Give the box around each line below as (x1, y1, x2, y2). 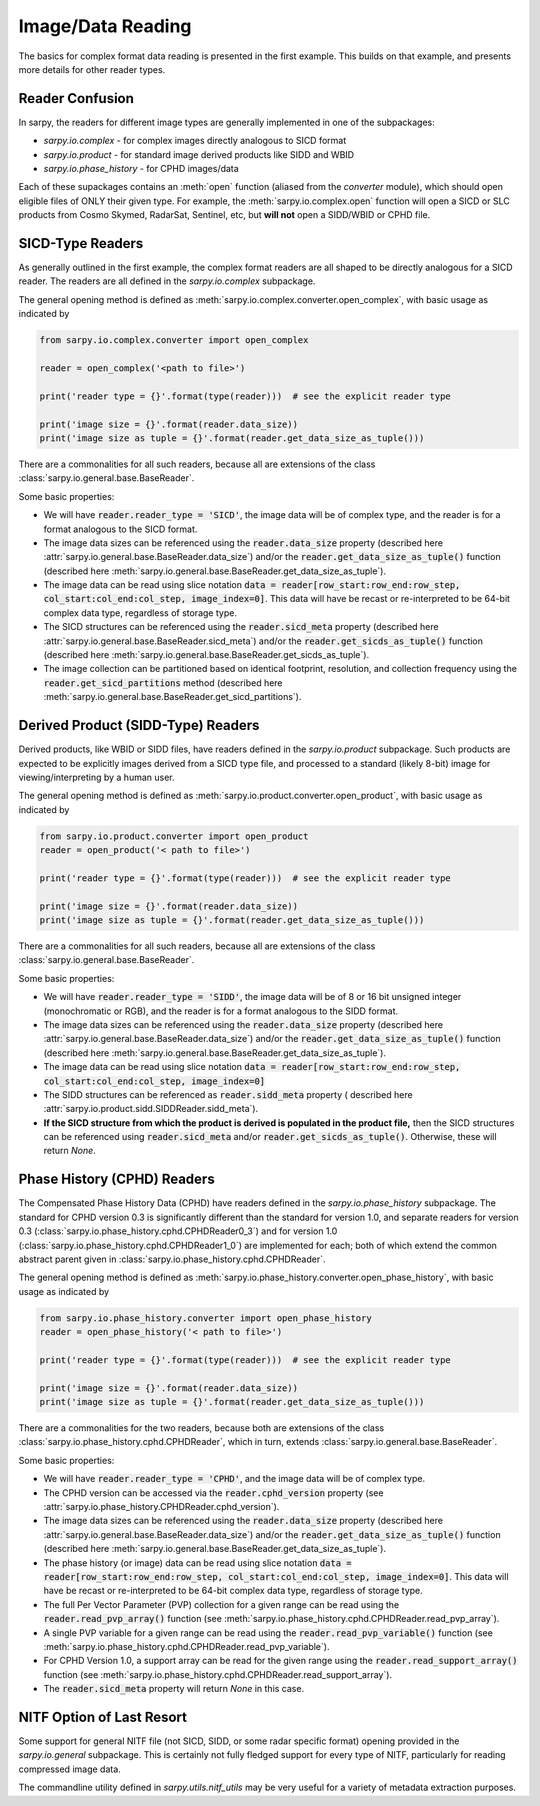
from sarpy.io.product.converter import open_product (39, 830, 309, 842)
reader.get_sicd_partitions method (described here (43, 676, 284, 689)
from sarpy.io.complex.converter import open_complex (39, 335, 309, 346)
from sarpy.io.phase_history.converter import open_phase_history (39, 1312, 372, 1324)
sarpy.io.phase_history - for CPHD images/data (43, 163, 239, 175)
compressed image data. (18, 1763, 122, 1775)
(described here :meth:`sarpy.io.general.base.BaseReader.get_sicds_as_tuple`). (43, 649, 370, 661)
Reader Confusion (18, 90, 135, 107)
